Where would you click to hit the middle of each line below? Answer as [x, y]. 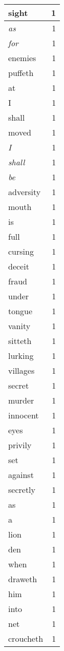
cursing [21, 251]
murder [21, 400]
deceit [19, 266]
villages [22, 370]
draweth [23, 579]
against [21, 475]
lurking [21, 356]
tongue [20, 311]
